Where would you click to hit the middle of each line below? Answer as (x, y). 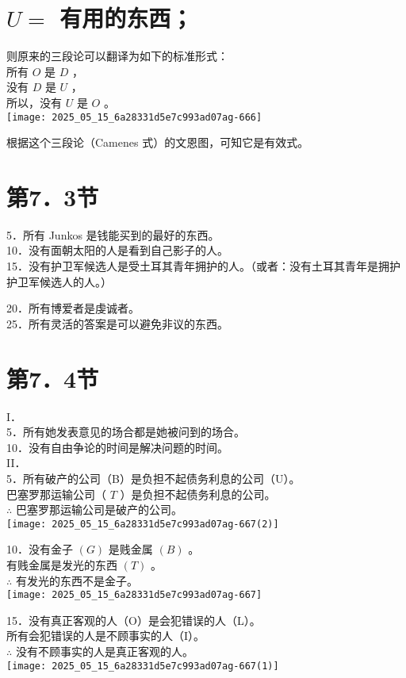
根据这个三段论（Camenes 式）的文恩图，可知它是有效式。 (158, 142)
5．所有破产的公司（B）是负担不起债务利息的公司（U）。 (153, 478)
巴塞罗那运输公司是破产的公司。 (99, 509)
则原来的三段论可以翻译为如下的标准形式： (117, 56)
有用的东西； (126, 18)
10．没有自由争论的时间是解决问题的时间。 (117, 447)
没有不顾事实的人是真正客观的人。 (104, 651)
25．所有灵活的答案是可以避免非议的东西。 (117, 323)
